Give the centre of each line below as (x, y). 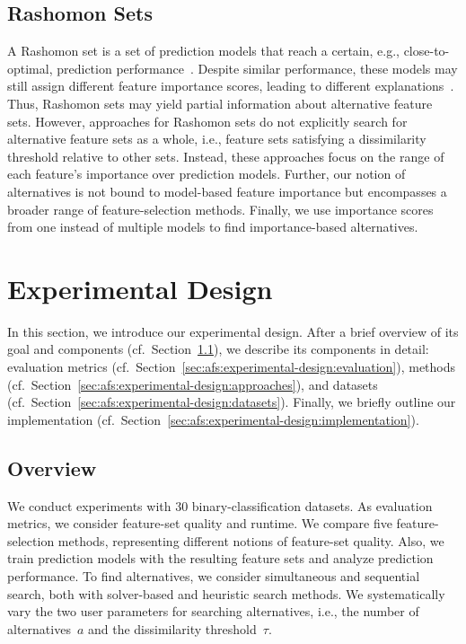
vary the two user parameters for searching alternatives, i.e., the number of (213, 611)
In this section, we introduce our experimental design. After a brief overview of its (233, 331)
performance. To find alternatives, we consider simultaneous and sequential (214, 576)
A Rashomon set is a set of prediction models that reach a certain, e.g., (203, 51)
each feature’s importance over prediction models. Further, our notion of (207, 174)
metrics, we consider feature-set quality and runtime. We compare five (200, 523)
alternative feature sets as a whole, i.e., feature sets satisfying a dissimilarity (217, 139)
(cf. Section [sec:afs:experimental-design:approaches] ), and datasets (193, 384)
